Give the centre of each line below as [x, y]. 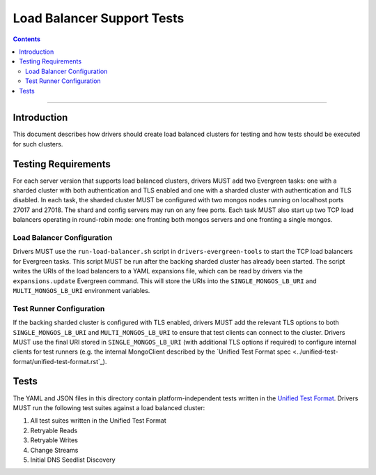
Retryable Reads [54, 430]
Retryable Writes [54, 440]
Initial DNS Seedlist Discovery [73, 460]
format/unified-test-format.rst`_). [60, 361]
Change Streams [54, 450]
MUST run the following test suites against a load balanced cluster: [109, 407]
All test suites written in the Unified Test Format [98, 421]
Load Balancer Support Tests [99, 18]
